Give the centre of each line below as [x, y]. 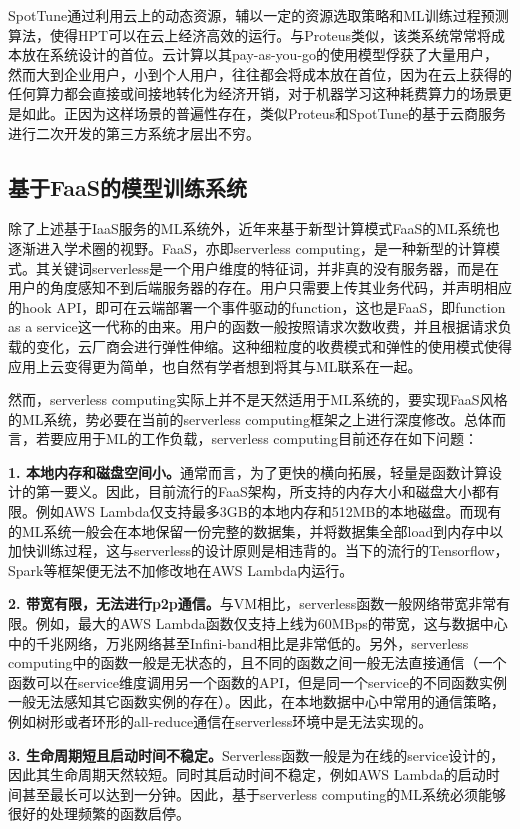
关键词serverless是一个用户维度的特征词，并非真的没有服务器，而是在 [274, 267]
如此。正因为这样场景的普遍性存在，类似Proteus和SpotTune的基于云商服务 [264, 112]
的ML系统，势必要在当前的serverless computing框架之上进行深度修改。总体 [250, 418]
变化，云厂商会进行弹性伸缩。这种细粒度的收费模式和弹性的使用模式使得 [273, 345]
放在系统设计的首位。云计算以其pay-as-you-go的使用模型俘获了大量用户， [260, 54]
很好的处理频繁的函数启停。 [99, 813]
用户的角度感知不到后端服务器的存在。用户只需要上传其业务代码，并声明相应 [260, 287]
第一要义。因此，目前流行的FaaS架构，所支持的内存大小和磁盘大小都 [260, 491]
